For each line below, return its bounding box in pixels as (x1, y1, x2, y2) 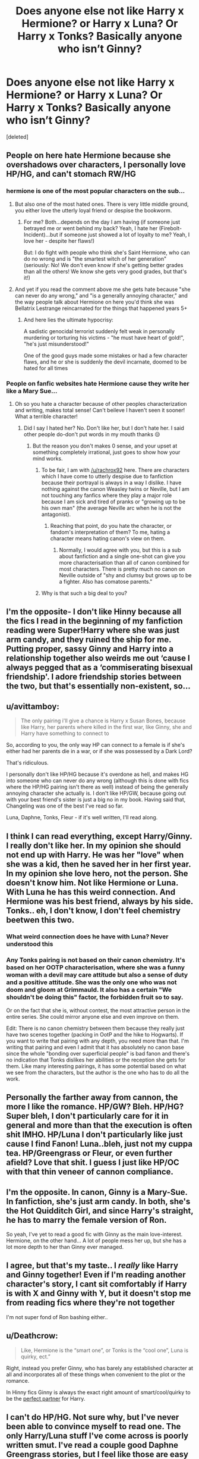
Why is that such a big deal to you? (41, 589, 128, 596)
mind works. (32, 455, 64, 462)
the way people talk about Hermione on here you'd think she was (14, 298, 175, 305)
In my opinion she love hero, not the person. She (6, 868, 188, 878)
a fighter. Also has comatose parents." (59, 578, 153, 585)
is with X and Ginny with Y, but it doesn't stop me (6, 1288, 191, 1298)
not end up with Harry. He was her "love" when (6, 850, 184, 860)
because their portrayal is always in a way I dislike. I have (41, 479, 182, 486)
